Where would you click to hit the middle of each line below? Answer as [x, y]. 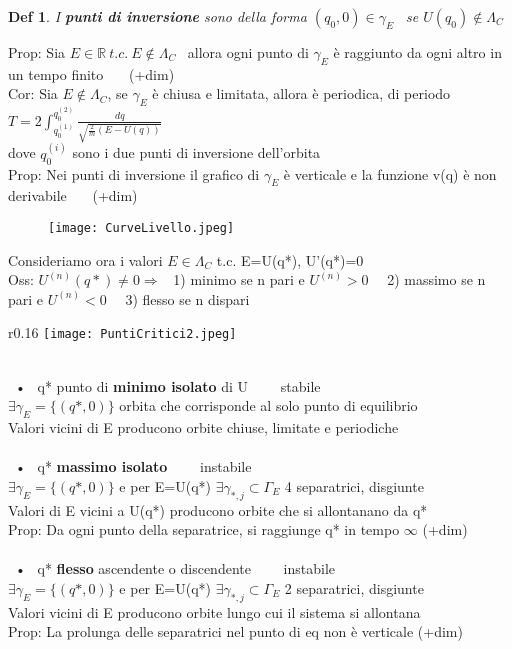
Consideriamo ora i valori [85, 259]
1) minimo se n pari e [239, 279]
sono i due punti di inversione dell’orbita [196, 152]
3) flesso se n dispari [187, 298]
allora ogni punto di [248, 52]
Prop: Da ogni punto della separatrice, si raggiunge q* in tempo [204, 529]
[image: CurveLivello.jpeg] [141, 227]
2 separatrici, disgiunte [354, 587]
